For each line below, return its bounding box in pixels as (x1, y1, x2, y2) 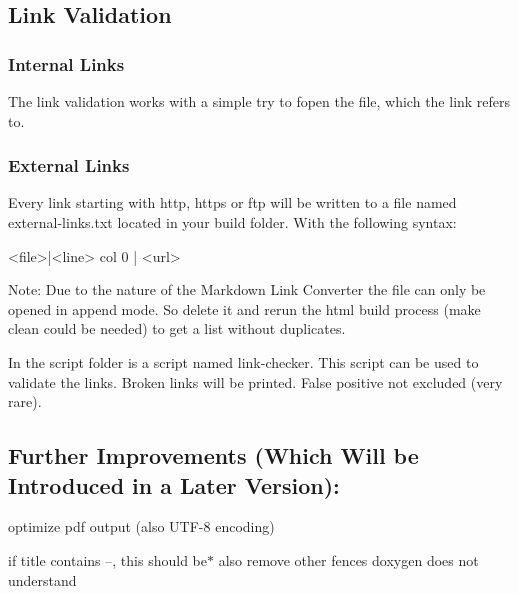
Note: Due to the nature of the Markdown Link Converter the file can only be (8, 279, 486, 300)
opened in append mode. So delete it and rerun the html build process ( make (8, 298, 481, 319)
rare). (8, 391, 42, 412)
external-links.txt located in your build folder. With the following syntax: (8, 212, 457, 232)
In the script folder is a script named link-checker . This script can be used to (8, 351, 479, 372)
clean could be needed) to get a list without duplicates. (8, 318, 346, 339)
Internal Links (8, 51, 125, 76)
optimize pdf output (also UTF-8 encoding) (8, 516, 275, 537)
